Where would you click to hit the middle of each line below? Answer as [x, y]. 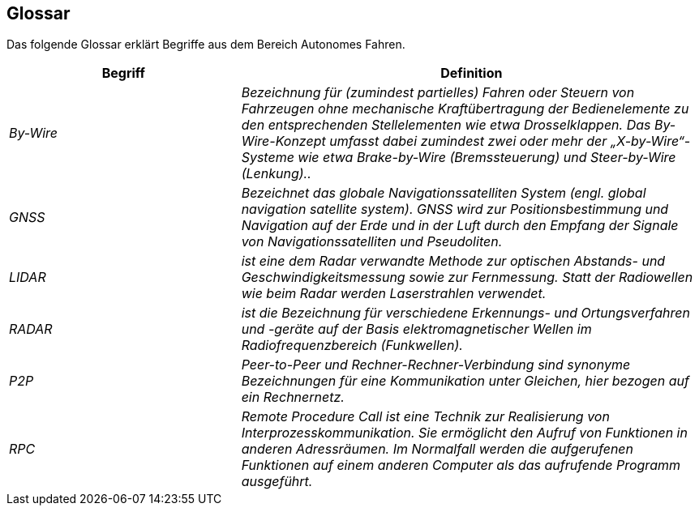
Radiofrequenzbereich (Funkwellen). [352, 346]
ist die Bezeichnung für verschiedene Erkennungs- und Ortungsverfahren [465, 313]
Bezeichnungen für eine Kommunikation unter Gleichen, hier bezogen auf [465, 381]
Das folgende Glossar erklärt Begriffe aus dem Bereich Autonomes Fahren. [206, 45]
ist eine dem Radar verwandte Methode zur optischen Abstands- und [453, 261]
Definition [472, 73]
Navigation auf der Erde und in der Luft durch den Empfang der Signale [460, 226]
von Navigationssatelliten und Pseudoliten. [372, 242]
